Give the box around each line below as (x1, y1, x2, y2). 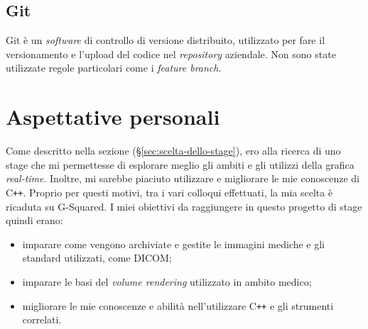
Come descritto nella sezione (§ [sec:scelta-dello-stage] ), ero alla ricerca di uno (6, 143, 341, 158)
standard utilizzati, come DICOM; (22, 250, 172, 265)
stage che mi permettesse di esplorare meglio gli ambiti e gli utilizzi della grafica (6, 157, 355, 172)
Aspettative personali (6, 102, 220, 131)
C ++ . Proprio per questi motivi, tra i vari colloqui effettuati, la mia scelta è (6, 184, 333, 199)
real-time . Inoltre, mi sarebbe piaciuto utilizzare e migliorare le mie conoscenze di (6, 171, 359, 186)
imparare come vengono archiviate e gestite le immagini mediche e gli (22, 236, 325, 251)
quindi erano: (6, 213, 63, 228)
